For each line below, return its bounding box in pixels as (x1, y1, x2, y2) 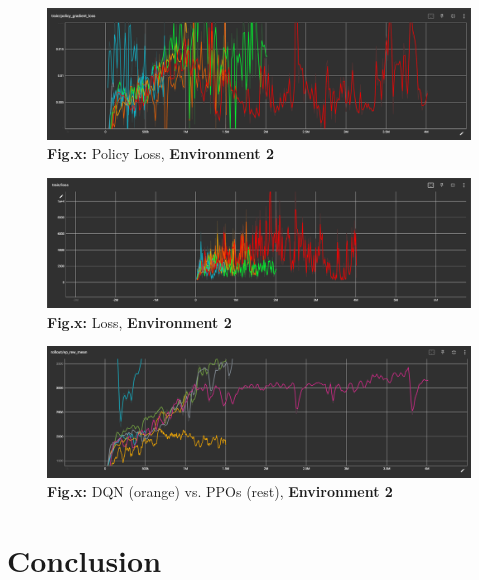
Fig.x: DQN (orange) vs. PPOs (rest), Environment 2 (47, 481, 393, 502)
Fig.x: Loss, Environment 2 (47, 311, 232, 332)
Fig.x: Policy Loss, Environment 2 (47, 143, 274, 164)
